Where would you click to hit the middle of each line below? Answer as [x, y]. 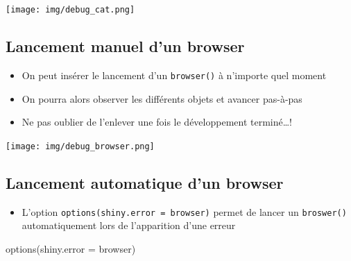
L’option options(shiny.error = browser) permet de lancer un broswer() [184, 211]
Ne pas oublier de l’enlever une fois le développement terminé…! [157, 122]
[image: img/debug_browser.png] [80, 146]
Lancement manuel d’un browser [125, 46]
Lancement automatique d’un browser [145, 182]
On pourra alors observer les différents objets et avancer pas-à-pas [162, 98]
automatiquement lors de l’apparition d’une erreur [129, 225]
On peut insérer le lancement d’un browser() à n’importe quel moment [174, 75]
